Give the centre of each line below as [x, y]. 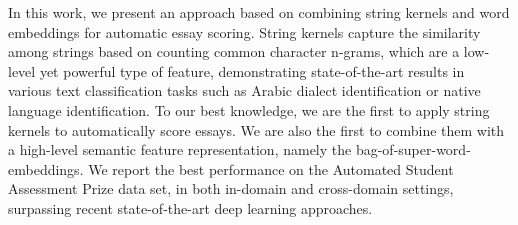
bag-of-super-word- [413, 149]
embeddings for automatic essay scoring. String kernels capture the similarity [244, 31]
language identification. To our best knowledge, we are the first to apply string [249, 109]
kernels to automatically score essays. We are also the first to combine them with [256, 129]
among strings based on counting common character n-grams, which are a [234, 51]
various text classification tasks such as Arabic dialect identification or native [244, 90]
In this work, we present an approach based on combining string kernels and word [259, 12]
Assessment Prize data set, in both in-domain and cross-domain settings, [231, 188]
